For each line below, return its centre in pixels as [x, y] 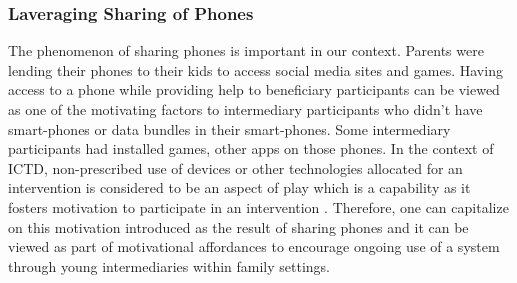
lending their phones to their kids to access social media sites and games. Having [255, 69]
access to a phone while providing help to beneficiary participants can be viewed [254, 89]
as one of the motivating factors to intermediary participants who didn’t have [245, 109]
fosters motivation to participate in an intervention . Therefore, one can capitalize [258, 206]
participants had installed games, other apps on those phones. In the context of [251, 148]
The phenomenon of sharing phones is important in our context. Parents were [246, 50]
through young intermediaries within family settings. [169, 265]
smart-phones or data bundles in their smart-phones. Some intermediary [229, 128]
